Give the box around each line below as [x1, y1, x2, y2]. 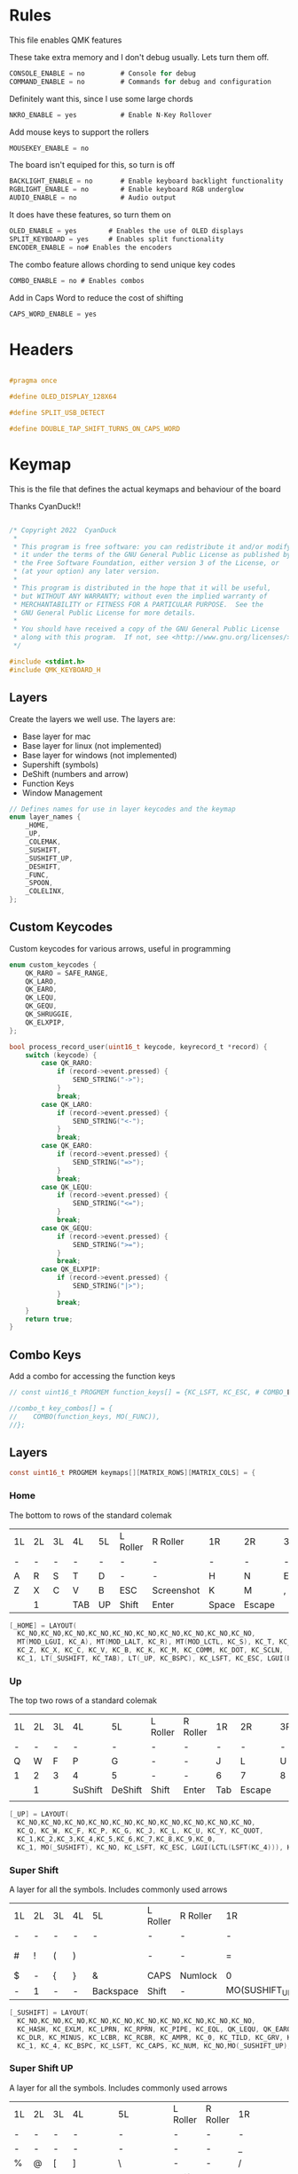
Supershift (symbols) [21, 759, 99, 770]
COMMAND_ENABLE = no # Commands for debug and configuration [9, 77, 272, 86]
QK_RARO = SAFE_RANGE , [25, 969, 109, 977]
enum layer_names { [9, 812, 82, 821]
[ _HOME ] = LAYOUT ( [9, 1621, 77, 1630]
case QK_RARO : [41, 1059, 93, 1068]
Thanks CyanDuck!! [9, 500, 82, 511]
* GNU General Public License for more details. [12, 608, 197, 617]
